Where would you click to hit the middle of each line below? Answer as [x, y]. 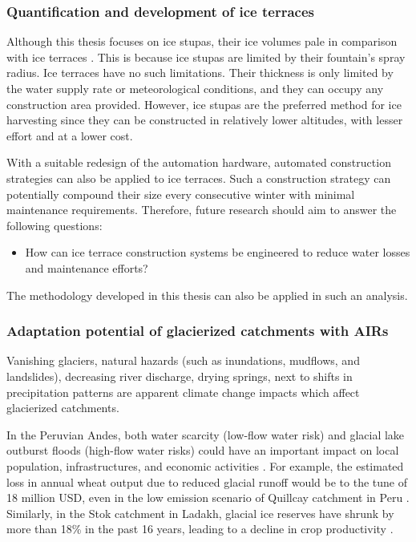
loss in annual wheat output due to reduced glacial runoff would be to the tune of [207, 481]
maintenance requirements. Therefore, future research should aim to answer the [202, 210]
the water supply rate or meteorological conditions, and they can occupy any [195, 88]
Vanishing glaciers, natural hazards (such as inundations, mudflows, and [183, 360]
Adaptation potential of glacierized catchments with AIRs [198, 331]
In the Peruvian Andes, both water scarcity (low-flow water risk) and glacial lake [206, 434]
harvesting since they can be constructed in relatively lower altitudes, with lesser [205, 120]
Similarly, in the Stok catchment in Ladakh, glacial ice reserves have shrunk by [200, 513]
